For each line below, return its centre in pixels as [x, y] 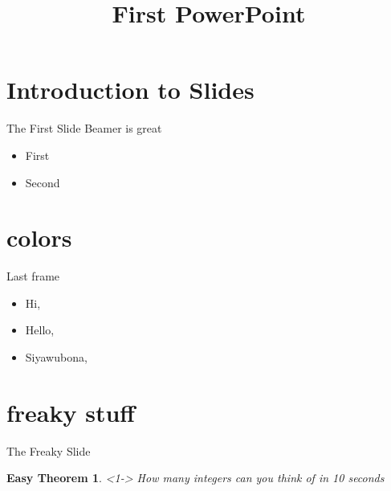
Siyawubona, [56, 357]
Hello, [40, 330]
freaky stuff [71, 412]
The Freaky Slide [49, 450]
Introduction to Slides [130, 90]
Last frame [33, 276]
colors [39, 237]
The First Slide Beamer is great [84, 128]
